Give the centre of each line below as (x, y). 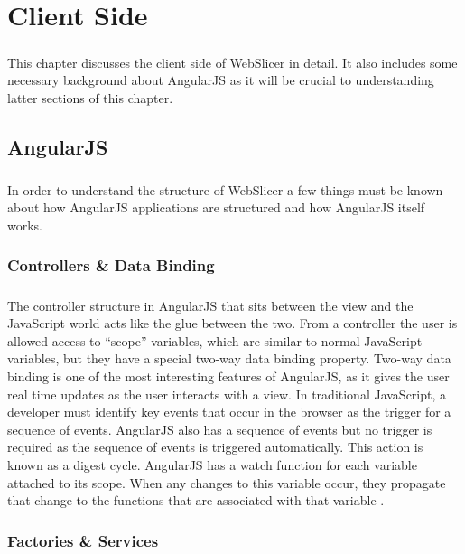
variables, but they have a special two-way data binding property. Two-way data (229, 358)
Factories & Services (83, 540)
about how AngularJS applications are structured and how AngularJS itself (216, 207)
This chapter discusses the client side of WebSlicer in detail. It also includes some (232, 62)
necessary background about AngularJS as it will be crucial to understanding (221, 80)
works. (25, 225)
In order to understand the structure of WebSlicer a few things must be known (225, 189)
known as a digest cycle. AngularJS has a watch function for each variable (212, 465)
